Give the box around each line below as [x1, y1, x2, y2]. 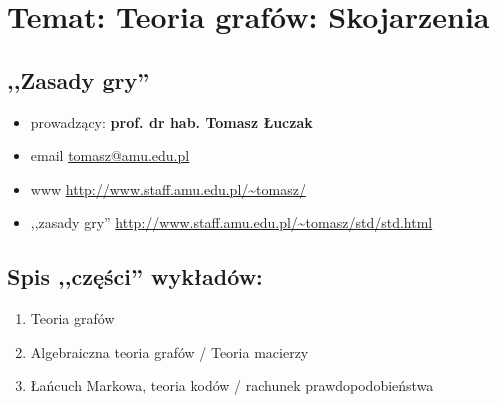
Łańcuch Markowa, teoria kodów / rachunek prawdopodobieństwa [30, 375, 434, 396]
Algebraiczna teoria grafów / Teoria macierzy [30, 341, 309, 362]
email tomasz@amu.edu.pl [30, 145, 190, 166]
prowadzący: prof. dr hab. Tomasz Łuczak [30, 111, 313, 132]
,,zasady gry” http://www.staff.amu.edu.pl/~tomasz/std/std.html [30, 212, 433, 233]
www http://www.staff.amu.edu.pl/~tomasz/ [30, 178, 306, 199]
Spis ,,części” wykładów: [7, 261, 263, 292]
